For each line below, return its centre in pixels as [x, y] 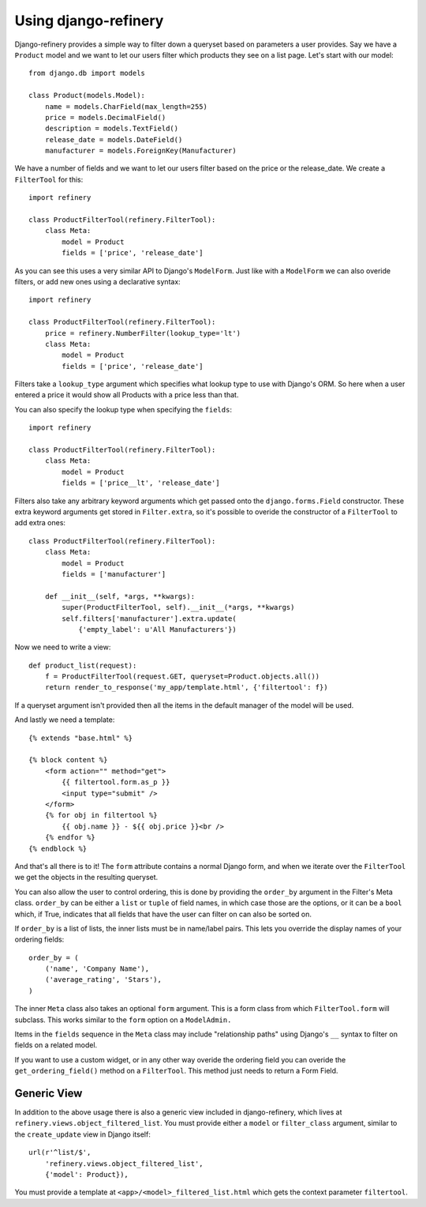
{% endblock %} [58, 848]
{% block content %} [68, 760]
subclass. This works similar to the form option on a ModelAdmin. [123, 1020]
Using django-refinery [89, 21]
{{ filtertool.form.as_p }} [116, 782]
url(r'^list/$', [60, 1152]
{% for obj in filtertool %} [101, 815]
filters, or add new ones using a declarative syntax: [97, 281]
